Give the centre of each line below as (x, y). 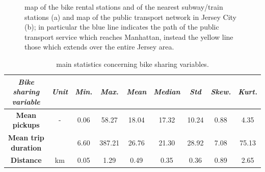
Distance (26, 160)
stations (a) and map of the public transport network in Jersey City (131, 17)
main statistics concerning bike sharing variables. (132, 64)
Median (167, 92)
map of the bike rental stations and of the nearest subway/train (124, 7)
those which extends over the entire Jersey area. (99, 47)
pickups (26, 125)
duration (26, 147)
